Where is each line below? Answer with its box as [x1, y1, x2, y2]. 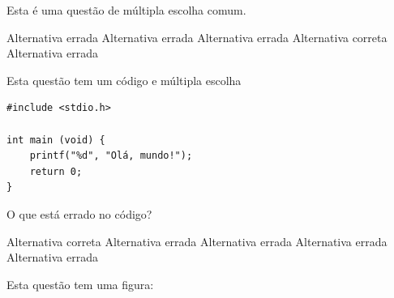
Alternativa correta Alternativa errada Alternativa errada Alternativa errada [6, 232, 388, 249]
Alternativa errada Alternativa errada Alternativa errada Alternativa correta [6, 28, 388, 45]
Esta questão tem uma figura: [6, 275, 154, 292]
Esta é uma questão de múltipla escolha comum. [6, 2, 246, 18]
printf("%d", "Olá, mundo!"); [29, 150, 193, 162]
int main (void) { [6, 134, 105, 146]
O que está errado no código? [6, 205, 152, 222]
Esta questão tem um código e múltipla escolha [6, 71, 242, 88]
